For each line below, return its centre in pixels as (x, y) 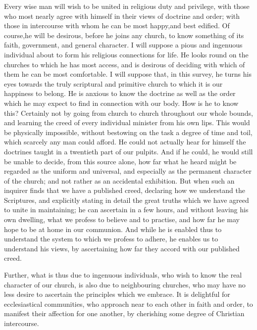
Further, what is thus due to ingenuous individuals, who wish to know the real (123, 275)
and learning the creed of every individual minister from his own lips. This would (127, 122)
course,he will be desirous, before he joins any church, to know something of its (124, 35)
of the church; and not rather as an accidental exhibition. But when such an (119, 180)
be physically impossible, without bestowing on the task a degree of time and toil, (128, 132)
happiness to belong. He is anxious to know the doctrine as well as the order (120, 93)
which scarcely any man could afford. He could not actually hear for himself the (125, 142)
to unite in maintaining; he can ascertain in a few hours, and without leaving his (126, 210)
